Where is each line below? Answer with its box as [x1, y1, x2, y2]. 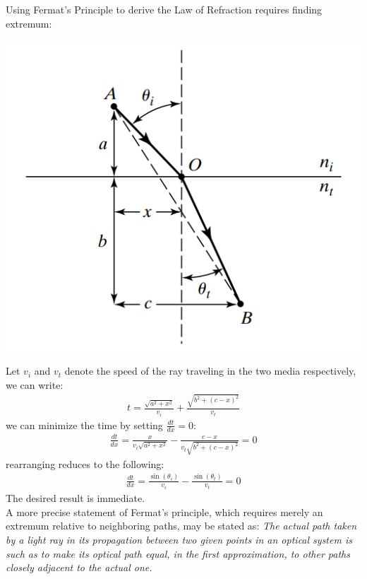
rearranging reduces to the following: [6, 456, 164, 471]
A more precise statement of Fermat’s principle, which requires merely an [6, 504, 323, 519]
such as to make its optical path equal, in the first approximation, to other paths [6, 546, 350, 561]
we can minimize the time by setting [6, 417, 163, 432]
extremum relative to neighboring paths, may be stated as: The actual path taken [6, 518, 357, 533]
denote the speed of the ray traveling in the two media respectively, [64, 363, 356, 378]
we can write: [6, 377, 64, 392]
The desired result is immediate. [6, 491, 145, 505]
